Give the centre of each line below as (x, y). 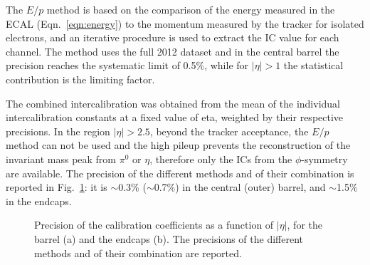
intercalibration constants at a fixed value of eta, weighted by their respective (175, 117)
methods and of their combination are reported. (138, 253)
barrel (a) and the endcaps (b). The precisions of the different (169, 238)
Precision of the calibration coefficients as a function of (154, 225)
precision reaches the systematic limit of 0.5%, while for (127, 65)
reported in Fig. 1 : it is (57, 187)
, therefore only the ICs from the (221, 159)
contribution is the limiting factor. (80, 79)
